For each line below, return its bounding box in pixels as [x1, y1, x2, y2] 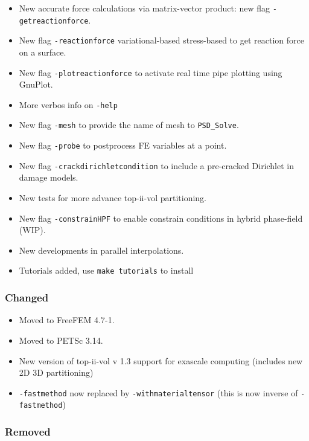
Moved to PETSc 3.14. [19, 333, 103, 346]
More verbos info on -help [19, 98, 118, 111]
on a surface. [19, 45, 66, 58]
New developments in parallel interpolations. [19, 243, 184, 256]
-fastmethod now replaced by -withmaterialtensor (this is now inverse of [19, 386, 298, 399]
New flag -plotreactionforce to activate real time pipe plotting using [19, 66, 282, 79]
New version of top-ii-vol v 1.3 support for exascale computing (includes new [19, 354, 303, 367]
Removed [5, 423, 51, 439]
